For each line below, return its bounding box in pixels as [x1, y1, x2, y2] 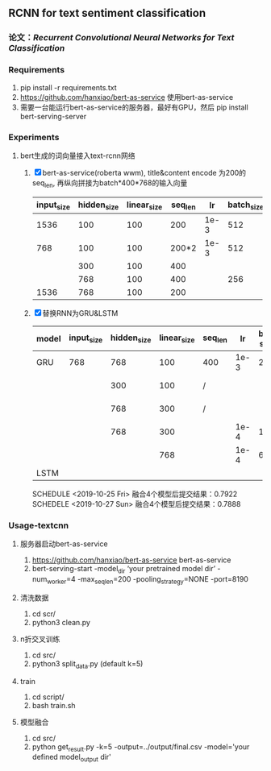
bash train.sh [31, 700, 76, 710]
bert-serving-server [19, 111, 87, 121]
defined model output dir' [31, 752, 111, 764]
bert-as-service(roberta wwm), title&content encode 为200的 [42, 168, 247, 177]
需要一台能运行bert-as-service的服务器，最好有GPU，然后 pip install [19, 102, 248, 112]
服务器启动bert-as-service [19, 539, 108, 549]
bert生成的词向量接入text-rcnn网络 [19, 151, 135, 160]
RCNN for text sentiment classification [8, 6, 206, 20]
